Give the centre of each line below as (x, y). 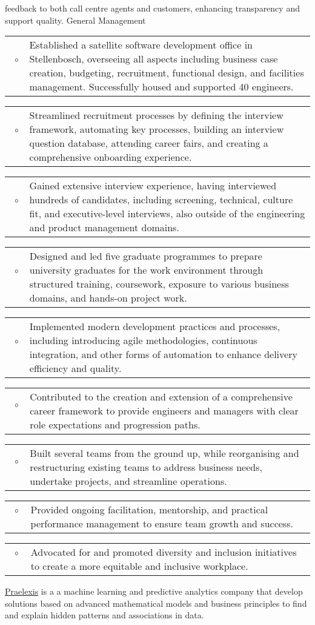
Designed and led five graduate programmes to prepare (146, 256)
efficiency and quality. (75, 368)
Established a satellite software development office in (141, 45)
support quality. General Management (75, 20)
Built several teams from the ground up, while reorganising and (164, 453)
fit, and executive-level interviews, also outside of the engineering (167, 214)
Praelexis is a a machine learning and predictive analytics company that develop (154, 591)
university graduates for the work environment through (146, 270)
